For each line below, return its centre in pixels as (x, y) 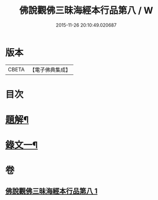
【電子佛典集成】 (50, 70)
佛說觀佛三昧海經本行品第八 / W (86, 11)
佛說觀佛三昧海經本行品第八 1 (52, 191)
